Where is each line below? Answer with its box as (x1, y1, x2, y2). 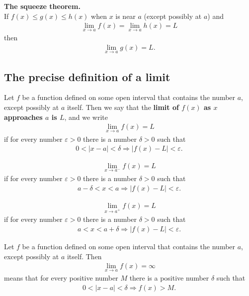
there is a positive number (129, 273, 209, 283)
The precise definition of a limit (4, 69, 170, 84)
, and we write (64, 111, 108, 122)
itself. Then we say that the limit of (67, 102, 179, 112)
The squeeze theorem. (4, 1, 81, 11)
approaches (4, 111, 43, 122)
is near (115, 10, 136, 21)
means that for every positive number (4, 273, 118, 283)
